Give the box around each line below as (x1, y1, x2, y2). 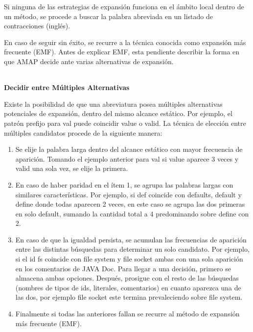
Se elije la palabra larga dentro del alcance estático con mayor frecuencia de (15, 144, 243, 154)
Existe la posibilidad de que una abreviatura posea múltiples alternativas (4, 98, 223, 109)
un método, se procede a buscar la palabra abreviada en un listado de (4, 11, 213, 21)
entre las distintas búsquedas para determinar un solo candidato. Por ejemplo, (15, 244, 250, 254)
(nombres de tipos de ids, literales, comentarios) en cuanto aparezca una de (15, 282, 241, 292)
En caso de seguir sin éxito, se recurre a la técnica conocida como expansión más (4, 37, 246, 47)
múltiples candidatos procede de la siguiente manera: (4, 127, 162, 138)
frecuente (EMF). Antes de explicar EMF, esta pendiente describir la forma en (4, 47, 240, 57)
